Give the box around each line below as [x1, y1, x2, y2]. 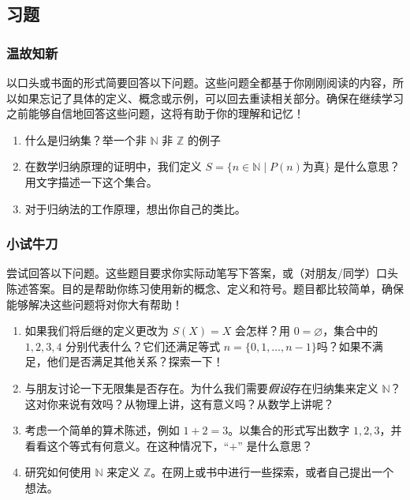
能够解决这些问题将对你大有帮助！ [6, 295, 183, 312]
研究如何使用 [24, 464, 91, 480]
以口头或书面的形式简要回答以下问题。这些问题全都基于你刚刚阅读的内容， [6, 74, 393, 90]
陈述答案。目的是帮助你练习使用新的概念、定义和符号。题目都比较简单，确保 [6, 280, 404, 296]
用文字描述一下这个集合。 [24, 173, 158, 190]
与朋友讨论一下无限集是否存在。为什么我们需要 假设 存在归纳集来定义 [24, 379, 378, 396]
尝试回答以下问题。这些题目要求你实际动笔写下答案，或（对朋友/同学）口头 [6, 265, 398, 281]
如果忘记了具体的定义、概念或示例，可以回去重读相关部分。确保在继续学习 [17, 89, 404, 106]
